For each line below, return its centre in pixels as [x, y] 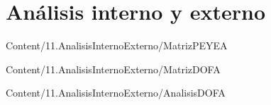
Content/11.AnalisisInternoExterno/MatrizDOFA [113, 69]
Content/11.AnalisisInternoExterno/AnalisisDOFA [116, 93]
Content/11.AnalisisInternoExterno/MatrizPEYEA [117, 45]
